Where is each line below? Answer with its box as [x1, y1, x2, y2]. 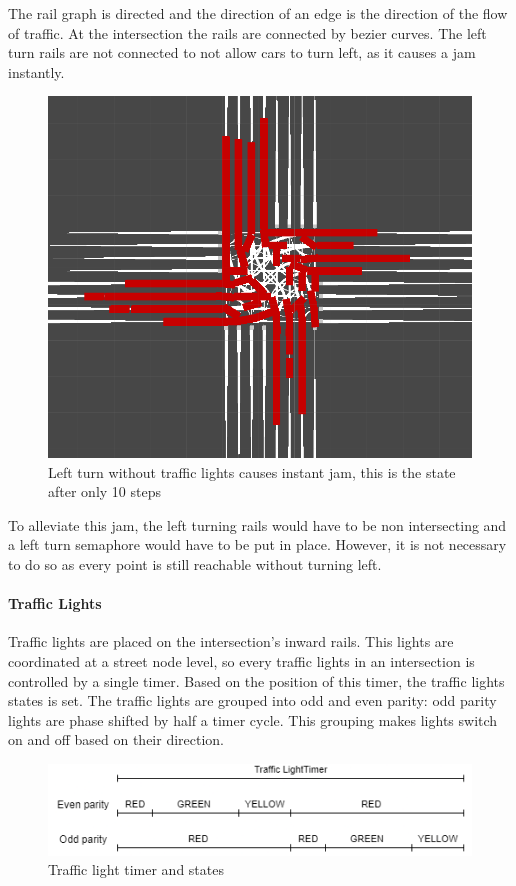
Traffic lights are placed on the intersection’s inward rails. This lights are [8, 631, 454, 652]
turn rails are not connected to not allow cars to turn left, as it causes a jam [8, 42, 476, 63]
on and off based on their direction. [8, 729, 225, 750]
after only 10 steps [48, 481, 161, 502]
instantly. [8, 61, 65, 82]
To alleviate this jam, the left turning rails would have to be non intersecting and [8, 514, 507, 535]
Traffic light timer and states [48, 859, 224, 880]
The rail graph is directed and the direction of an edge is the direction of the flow [8, 3, 508, 23]
